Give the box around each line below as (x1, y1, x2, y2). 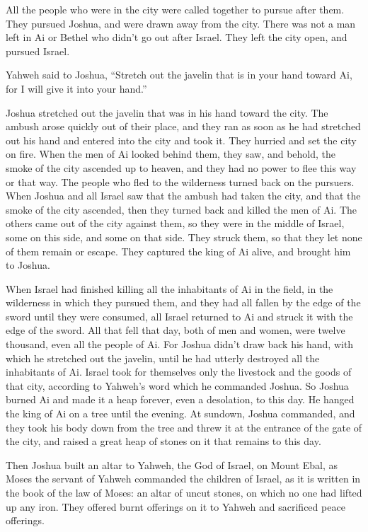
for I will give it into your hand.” (6, 81, 147, 96)
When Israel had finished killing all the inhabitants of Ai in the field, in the (6, 281, 333, 296)
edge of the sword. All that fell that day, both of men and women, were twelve (6, 323, 345, 337)
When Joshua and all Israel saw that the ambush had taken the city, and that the (6, 188, 361, 203)
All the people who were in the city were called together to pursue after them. (6, 2, 345, 16)
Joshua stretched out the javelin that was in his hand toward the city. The (6, 105, 328, 120)
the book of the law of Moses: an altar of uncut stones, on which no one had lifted (6, 485, 362, 499)
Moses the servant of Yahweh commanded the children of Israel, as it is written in (6, 471, 361, 486)
